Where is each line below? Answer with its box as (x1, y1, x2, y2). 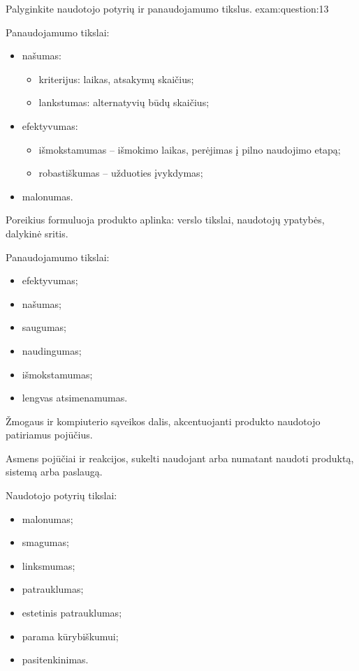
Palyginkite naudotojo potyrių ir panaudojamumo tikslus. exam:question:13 (6, 1, 329, 15)
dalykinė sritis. (6, 226, 68, 240)
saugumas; (22, 320, 66, 334)
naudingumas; (22, 343, 82, 357)
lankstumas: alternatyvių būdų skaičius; (38, 95, 210, 110)
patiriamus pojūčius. (6, 427, 93, 442)
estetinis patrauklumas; (22, 605, 122, 620)
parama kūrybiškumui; (22, 628, 119, 643)
